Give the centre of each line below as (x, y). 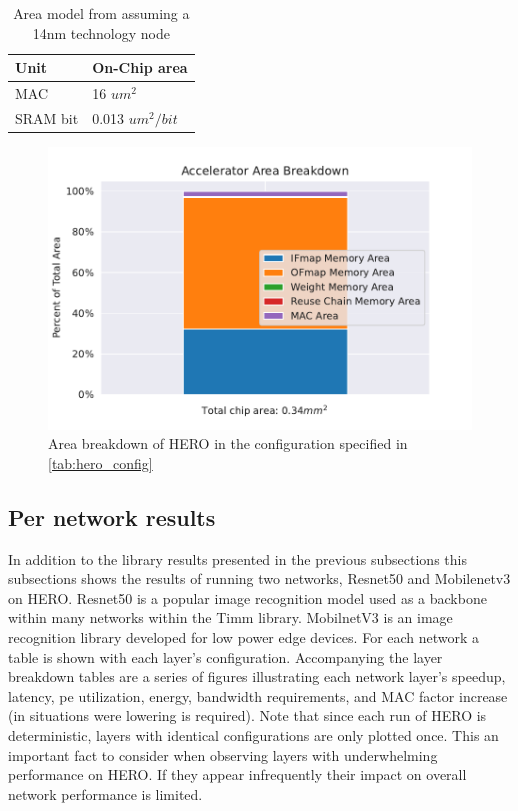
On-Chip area (140, 67)
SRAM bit (47, 117)
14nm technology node (101, 32)
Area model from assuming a (101, 13)
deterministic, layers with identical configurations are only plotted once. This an (253, 734)
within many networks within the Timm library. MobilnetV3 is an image (230, 617)
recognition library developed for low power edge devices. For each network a (244, 636)
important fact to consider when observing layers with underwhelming (223, 754)
